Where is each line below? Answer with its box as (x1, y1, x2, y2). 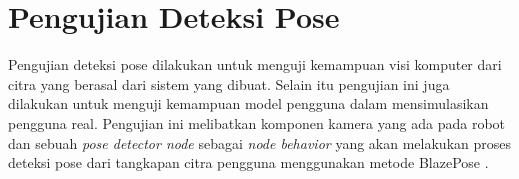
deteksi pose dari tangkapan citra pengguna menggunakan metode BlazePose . (8, 152, 489, 173)
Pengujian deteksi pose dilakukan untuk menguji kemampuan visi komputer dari (8, 54, 502, 75)
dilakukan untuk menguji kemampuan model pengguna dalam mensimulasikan (8, 93, 489, 114)
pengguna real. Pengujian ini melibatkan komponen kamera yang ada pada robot (8, 112, 505, 133)
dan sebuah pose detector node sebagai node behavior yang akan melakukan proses (8, 132, 511, 153)
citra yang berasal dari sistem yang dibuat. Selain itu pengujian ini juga (8, 73, 450, 94)
